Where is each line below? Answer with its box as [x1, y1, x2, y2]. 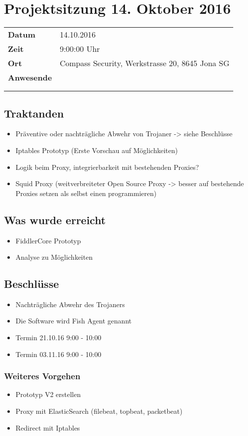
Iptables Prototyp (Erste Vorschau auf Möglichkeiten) [15, 145, 178, 155]
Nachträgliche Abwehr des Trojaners [15, 299, 125, 309]
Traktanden [4, 105, 64, 120]
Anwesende [8, 72, 52, 83]
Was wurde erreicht [4, 212, 106, 227]
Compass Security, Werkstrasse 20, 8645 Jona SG [60, 57, 230, 69]
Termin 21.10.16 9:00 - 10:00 [15, 332, 101, 343]
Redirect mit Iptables [15, 422, 80, 433]
